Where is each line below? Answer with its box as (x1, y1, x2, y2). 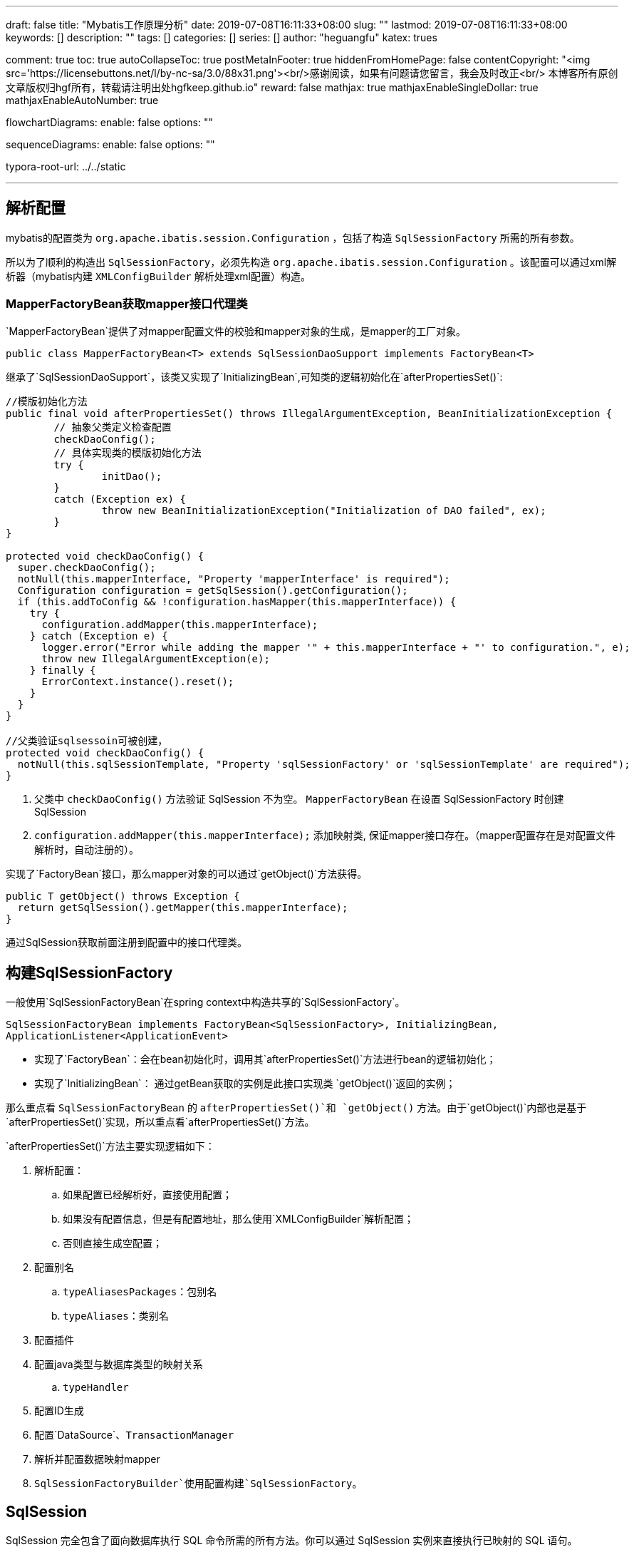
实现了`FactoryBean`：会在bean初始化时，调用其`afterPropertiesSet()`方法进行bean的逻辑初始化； (34, 1053, 497, 1066)
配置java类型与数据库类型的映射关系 (34, 1358, 203, 1371)
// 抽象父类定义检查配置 (53, 421, 172, 433)
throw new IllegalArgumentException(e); (41, 652, 270, 664)
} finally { (29, 664, 96, 676)
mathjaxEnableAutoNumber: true (6, 94, 159, 106)
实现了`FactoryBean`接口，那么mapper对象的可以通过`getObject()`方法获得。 (6, 867, 368, 880)
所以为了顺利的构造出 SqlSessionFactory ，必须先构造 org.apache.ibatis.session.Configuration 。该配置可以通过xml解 (6, 255, 617, 268)
